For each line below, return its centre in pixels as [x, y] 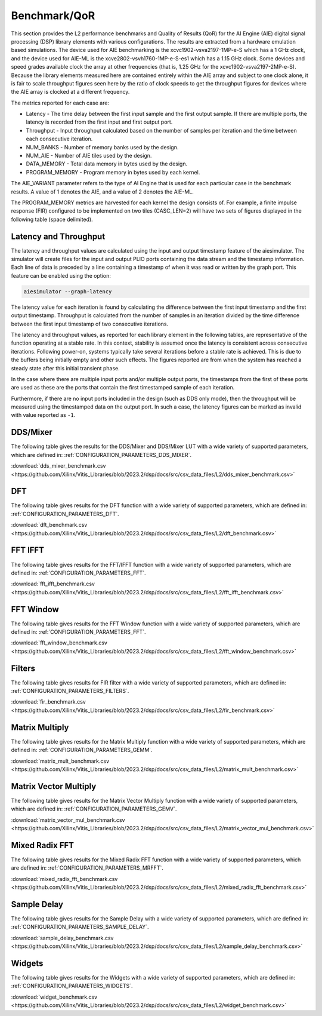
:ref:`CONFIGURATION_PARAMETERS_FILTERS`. [70, 691]
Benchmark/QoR [53, 16]
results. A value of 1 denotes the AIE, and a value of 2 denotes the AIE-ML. [102, 192]
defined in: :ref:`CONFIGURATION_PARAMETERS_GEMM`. [82, 750]
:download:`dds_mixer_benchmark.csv [58, 466]
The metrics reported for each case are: [60, 103]
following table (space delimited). [52, 219]
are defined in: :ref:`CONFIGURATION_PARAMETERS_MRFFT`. [87, 868]
